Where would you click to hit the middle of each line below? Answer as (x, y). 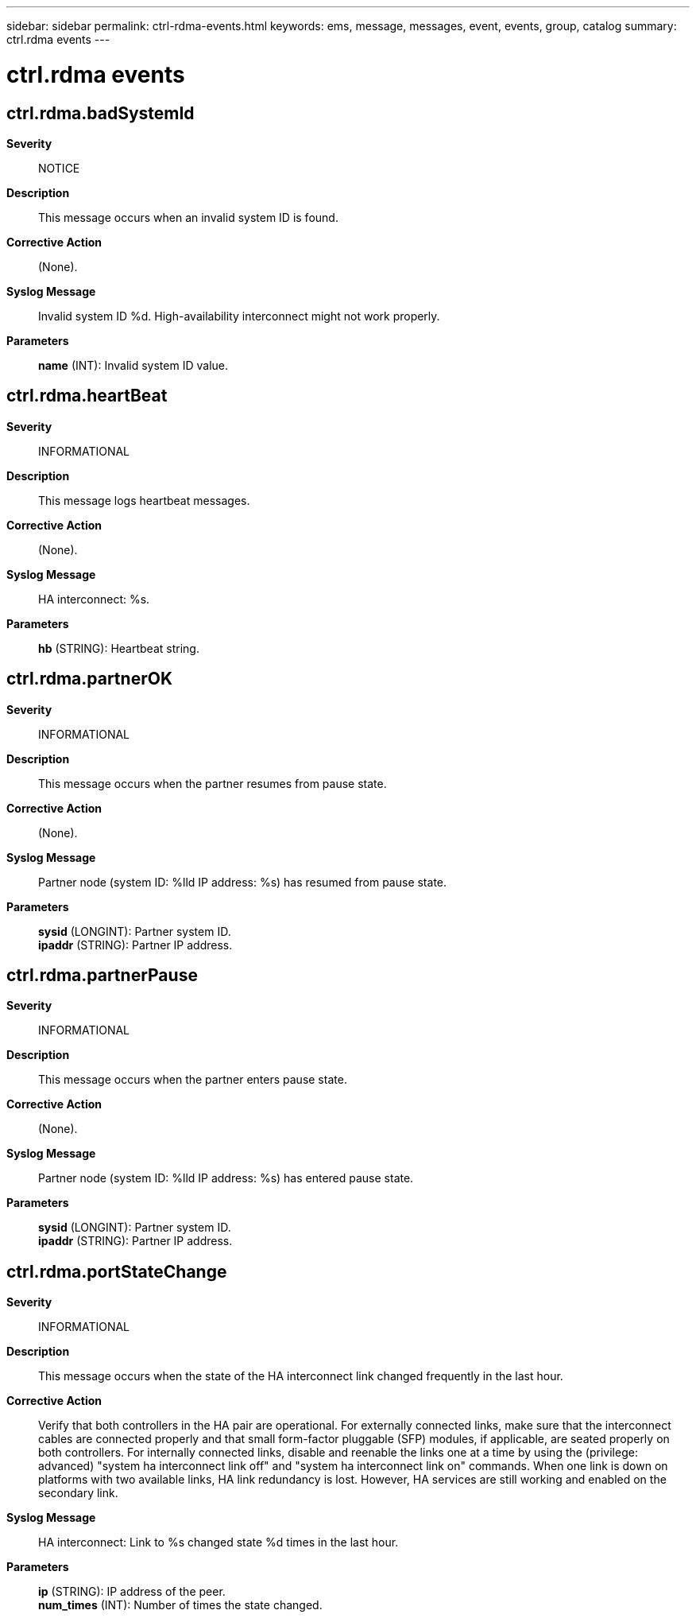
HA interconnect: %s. (94, 599)
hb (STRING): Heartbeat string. (119, 648)
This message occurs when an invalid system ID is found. (188, 217)
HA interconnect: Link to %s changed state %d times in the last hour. (218, 1542)
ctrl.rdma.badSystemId (101, 113)
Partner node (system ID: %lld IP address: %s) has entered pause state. (226, 1178)
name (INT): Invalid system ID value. (133, 365)
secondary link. (78, 1493)
